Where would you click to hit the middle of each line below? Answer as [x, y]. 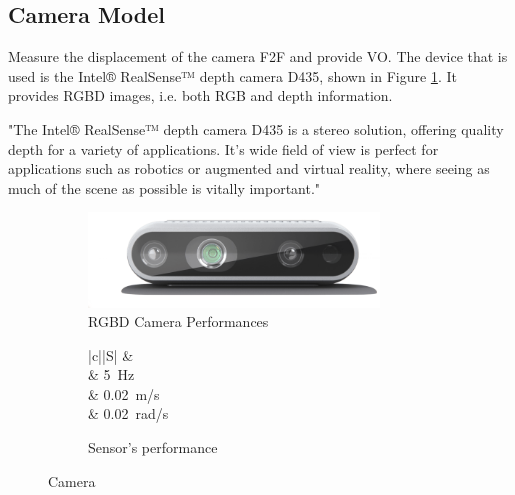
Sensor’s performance [153, 447]
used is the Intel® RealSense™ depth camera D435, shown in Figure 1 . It [232, 75]
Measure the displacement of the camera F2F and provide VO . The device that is [258, 56]
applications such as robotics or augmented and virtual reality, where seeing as [249, 168]
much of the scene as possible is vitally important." [164, 187]
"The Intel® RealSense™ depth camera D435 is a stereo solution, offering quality [256, 128]
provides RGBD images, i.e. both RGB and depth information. [200, 95]
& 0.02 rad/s [128, 413]
